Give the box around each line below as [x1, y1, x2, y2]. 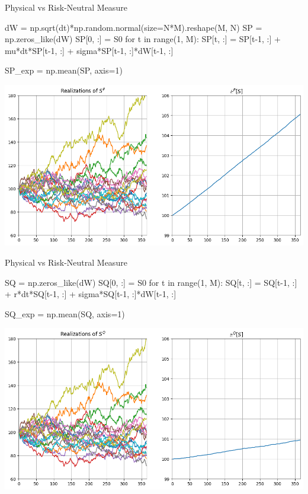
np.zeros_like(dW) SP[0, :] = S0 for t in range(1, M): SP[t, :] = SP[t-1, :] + [5, 33, 281, 45]
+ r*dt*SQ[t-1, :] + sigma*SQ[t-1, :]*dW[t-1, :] [5, 288, 177, 300]
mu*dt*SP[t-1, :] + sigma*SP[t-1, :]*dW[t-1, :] [5, 44, 174, 56]
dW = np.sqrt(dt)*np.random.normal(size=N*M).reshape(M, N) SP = [5, 21, 262, 33]
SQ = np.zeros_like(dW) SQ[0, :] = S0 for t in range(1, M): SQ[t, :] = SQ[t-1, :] [5, 276, 297, 288]
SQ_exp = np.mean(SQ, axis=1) [5, 307, 125, 320]
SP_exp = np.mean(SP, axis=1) [5, 64, 123, 77]
